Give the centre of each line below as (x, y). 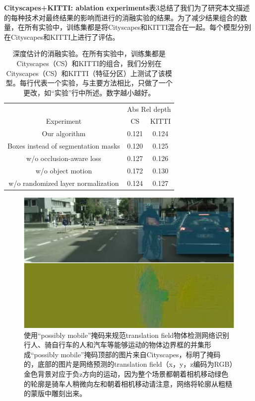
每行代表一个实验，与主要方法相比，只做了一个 (96, 83)
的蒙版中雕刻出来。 (55, 393)
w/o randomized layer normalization (64, 183)
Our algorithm (64, 133)
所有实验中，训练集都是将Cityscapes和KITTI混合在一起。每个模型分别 (138, 27)
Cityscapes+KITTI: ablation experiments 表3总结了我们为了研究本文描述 (127, 7)
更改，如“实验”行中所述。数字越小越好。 (89, 92)
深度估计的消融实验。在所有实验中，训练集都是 (89, 53)
